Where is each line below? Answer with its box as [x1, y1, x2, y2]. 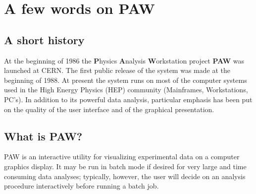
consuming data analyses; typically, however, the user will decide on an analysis [4, 171, 246, 181]
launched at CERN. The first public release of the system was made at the [4, 65, 230, 75]
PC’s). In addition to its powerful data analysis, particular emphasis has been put [4, 94, 253, 104]
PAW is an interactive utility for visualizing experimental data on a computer [4, 151, 240, 162]
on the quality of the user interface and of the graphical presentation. [4, 104, 214, 114]
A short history [4, 32, 85, 47]
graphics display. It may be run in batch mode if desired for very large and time [4, 161, 247, 171]
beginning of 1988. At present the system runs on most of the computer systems [4, 74, 247, 85]
